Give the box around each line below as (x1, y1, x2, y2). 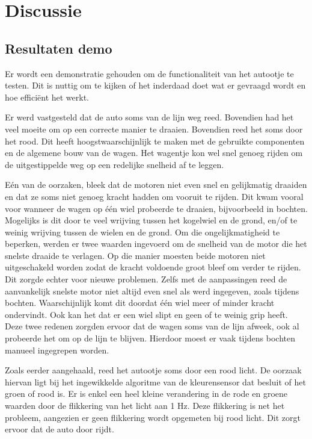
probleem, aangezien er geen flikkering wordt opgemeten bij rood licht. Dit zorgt (5, 411, 301, 423)
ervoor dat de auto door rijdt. (5, 423, 114, 435)
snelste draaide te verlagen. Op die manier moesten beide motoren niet (5, 249, 266, 261)
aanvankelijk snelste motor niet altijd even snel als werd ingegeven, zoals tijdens (5, 284, 299, 297)
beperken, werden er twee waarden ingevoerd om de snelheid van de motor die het (5, 237, 307, 250)
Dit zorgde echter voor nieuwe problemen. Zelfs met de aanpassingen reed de (5, 273, 287, 285)
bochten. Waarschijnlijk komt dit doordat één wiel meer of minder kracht (5, 296, 275, 309)
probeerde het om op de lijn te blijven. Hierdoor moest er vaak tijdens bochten (5, 332, 295, 344)
